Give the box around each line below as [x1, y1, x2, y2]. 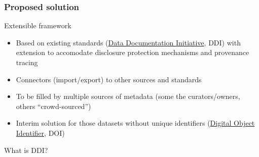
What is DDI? [4, 144, 48, 155]
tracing [16, 57, 38, 67]
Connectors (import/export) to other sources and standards [16, 74, 202, 84]
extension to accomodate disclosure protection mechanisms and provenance [16, 47, 249, 58]
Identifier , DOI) [16, 127, 65, 138]
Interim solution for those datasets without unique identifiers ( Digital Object [16, 118, 255, 128]
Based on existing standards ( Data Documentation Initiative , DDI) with [16, 37, 241, 47]
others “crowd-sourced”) [16, 100, 91, 111]
